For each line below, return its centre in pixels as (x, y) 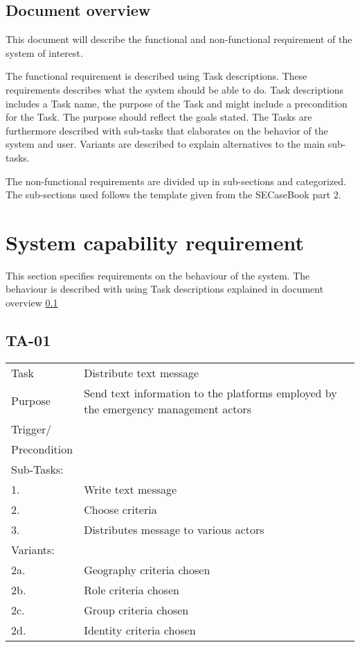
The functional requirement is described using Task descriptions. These (156, 76)
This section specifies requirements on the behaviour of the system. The (158, 275)
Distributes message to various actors (174, 529)
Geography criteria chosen (147, 569)
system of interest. (44, 52)
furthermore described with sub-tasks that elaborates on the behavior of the (167, 130)
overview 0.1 (32, 303)
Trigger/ (31, 429)
